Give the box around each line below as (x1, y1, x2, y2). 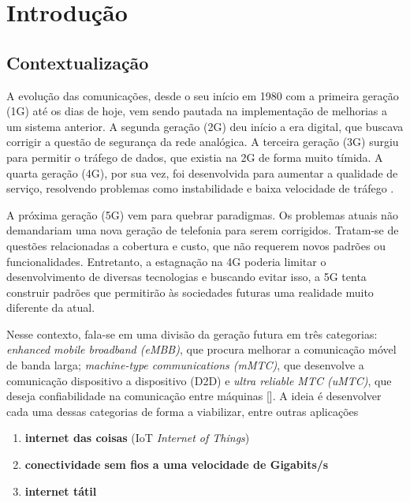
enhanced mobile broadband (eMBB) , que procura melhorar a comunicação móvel (6, 341, 397, 358)
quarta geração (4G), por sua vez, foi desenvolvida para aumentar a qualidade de (6, 164, 398, 181)
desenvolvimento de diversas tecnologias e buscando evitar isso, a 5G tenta (6, 268, 367, 285)
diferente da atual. (6, 299, 95, 316)
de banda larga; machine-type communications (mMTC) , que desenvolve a (6, 357, 364, 373)
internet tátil (24, 482, 97, 499)
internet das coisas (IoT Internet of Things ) (24, 429, 250, 446)
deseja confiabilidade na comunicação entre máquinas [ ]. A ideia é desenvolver (6, 388, 382, 404)
